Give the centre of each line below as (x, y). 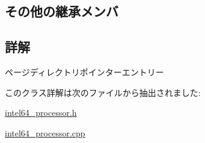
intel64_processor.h (41, 113)
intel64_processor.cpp (45, 132)
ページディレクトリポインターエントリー (84, 71)
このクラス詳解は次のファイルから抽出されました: (103, 92)
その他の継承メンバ (62, 11)
